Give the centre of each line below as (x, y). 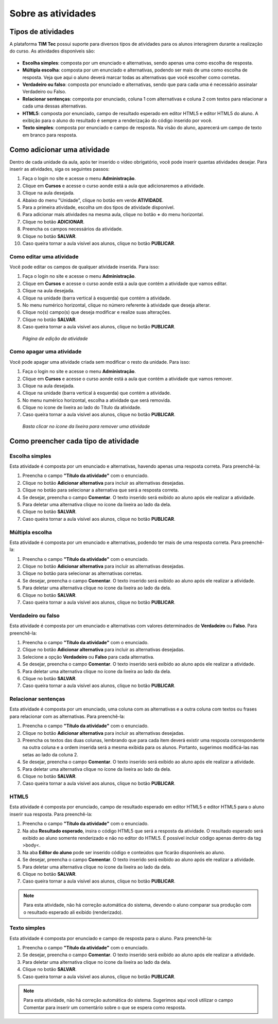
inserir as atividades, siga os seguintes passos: (60, 169)
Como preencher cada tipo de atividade (74, 441)
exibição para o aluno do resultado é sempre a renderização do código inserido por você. (117, 120)
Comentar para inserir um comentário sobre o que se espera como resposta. (105, 1007)
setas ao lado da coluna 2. (50, 754)
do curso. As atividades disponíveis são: (52, 51)
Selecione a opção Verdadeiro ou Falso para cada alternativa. (88, 657)
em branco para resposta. (50, 135)
